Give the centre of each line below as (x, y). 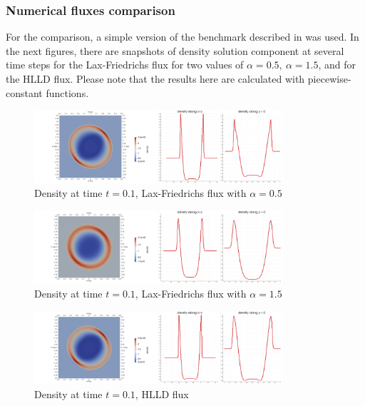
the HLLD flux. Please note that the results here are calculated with (155, 78)
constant (24, 92)
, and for (337, 65)
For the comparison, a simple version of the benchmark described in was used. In (182, 37)
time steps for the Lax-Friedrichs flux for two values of (125, 65)
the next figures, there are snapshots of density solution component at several (175, 50)
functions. (67, 92)
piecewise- (329, 78)
